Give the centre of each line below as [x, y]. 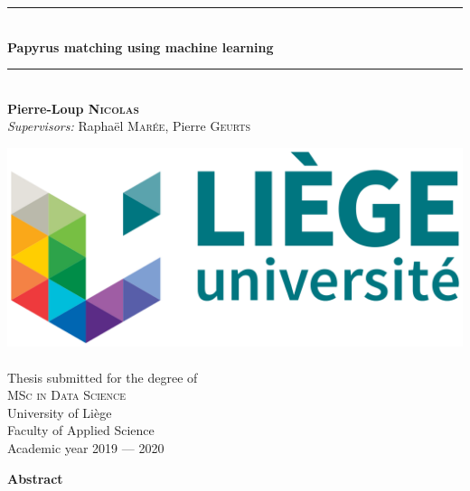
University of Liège [60, 412]
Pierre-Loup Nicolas [73, 108]
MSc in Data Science [67, 395]
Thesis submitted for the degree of [103, 377]
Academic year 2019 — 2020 [86, 448]
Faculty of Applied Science [81, 430]
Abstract [35, 478]
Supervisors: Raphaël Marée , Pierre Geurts [129, 126]
